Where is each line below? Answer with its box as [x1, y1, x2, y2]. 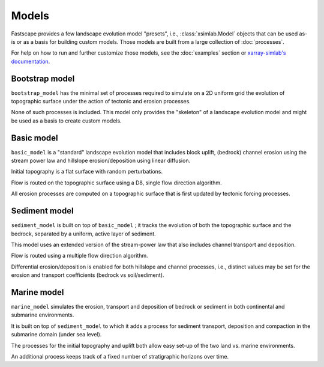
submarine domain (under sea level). [11, 331, 102, 338]
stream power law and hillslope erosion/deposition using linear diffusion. [11, 157, 191, 165]
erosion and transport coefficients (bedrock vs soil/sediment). [11, 271, 164, 279]
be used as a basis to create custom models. [11, 117, 122, 124]
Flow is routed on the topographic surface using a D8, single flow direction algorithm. [11, 179, 222, 186]
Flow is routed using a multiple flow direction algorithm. [11, 252, 148, 259]
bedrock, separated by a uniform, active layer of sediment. [11, 230, 156, 237]
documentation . [11, 58, 50, 65]
